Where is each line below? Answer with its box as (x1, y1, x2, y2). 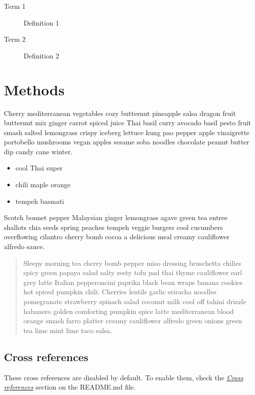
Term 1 (4, 1, 26, 11)
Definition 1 (24, 17, 59, 28)
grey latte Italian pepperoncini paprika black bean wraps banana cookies (23, 277, 243, 287)
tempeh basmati (15, 196, 64, 206)
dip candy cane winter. (4, 146, 73, 156)
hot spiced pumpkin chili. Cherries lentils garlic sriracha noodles (23, 286, 217, 297)
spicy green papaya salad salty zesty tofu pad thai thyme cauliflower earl (23, 267, 242, 278)
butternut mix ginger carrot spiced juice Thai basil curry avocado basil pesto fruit (4, 117, 252, 128)
